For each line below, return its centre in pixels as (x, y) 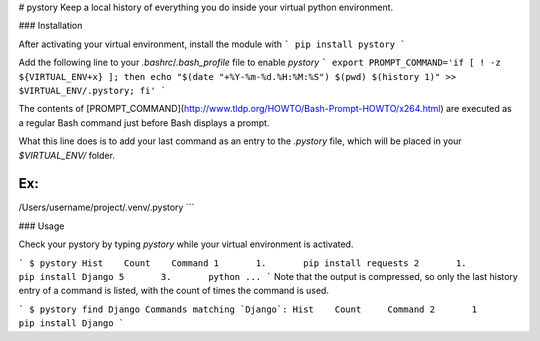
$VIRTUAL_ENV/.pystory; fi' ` (92, 90)
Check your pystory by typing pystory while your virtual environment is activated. (186, 244)
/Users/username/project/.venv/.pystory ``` (106, 207)
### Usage (41, 226)
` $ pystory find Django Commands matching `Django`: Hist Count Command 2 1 (248, 309)
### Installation (50, 26)
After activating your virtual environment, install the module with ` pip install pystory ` (212, 44)
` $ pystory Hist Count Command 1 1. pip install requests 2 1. (242, 263)
